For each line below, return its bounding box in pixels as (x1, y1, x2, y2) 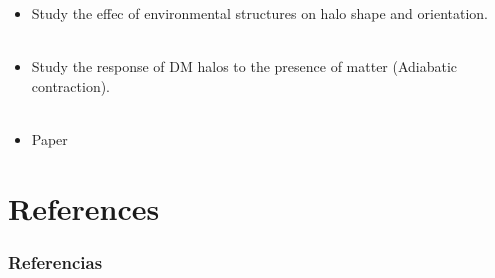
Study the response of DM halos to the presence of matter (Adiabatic (31, 56, 458, 77)
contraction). (31, 75, 111, 96)
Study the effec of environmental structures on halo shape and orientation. (31, 3, 488, 23)
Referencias (8, 249, 103, 274)
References (8, 187, 160, 228)
